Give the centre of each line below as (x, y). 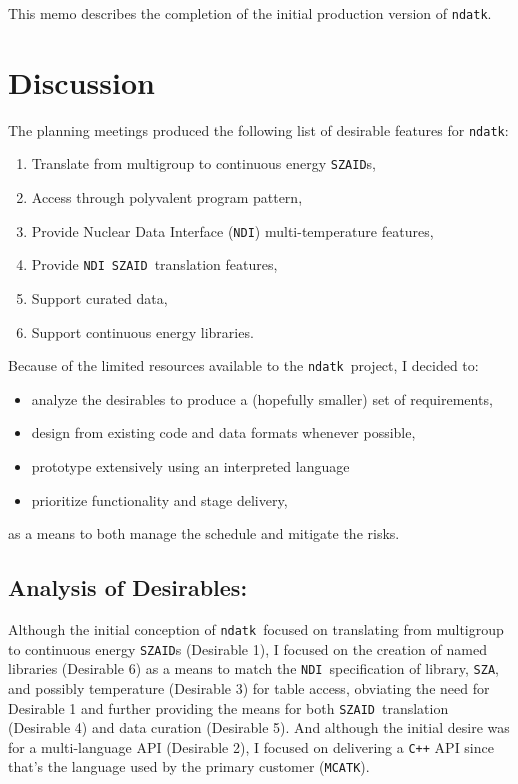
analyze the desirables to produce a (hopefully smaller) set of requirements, (262, 398)
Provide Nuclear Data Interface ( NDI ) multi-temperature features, (232, 230)
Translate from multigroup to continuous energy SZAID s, (204, 163)
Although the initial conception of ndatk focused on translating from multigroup (256, 629)
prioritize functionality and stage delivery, (159, 499)
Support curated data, (99, 298)
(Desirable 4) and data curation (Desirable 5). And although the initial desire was (259, 727)
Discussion (81, 81)
